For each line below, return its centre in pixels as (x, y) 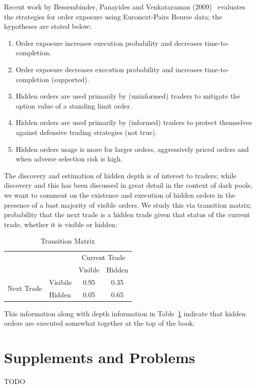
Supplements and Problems (100, 357)
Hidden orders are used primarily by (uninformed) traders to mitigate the (128, 96)
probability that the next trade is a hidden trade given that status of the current (127, 214)
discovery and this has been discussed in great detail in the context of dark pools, (128, 185)
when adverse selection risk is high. (69, 159)
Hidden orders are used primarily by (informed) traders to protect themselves (134, 122)
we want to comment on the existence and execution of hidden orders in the (120, 194)
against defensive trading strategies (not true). (86, 132)
